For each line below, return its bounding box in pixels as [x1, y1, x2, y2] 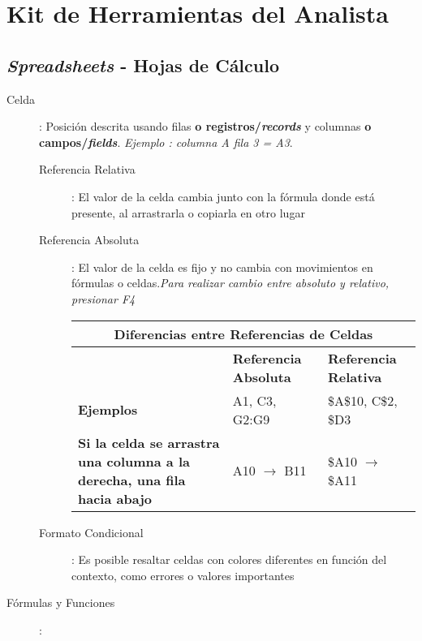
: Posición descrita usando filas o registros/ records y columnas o [39, 118, 372, 135]
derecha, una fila [78, 470, 186, 489]
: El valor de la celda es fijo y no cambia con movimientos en [71, 258, 373, 275]
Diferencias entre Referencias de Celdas [114, 324, 373, 343]
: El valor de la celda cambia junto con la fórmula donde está [71, 187, 375, 204]
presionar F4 [71, 290, 136, 307]
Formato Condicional [39, 523, 144, 540]
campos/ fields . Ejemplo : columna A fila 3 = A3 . [39, 133, 293, 150]
